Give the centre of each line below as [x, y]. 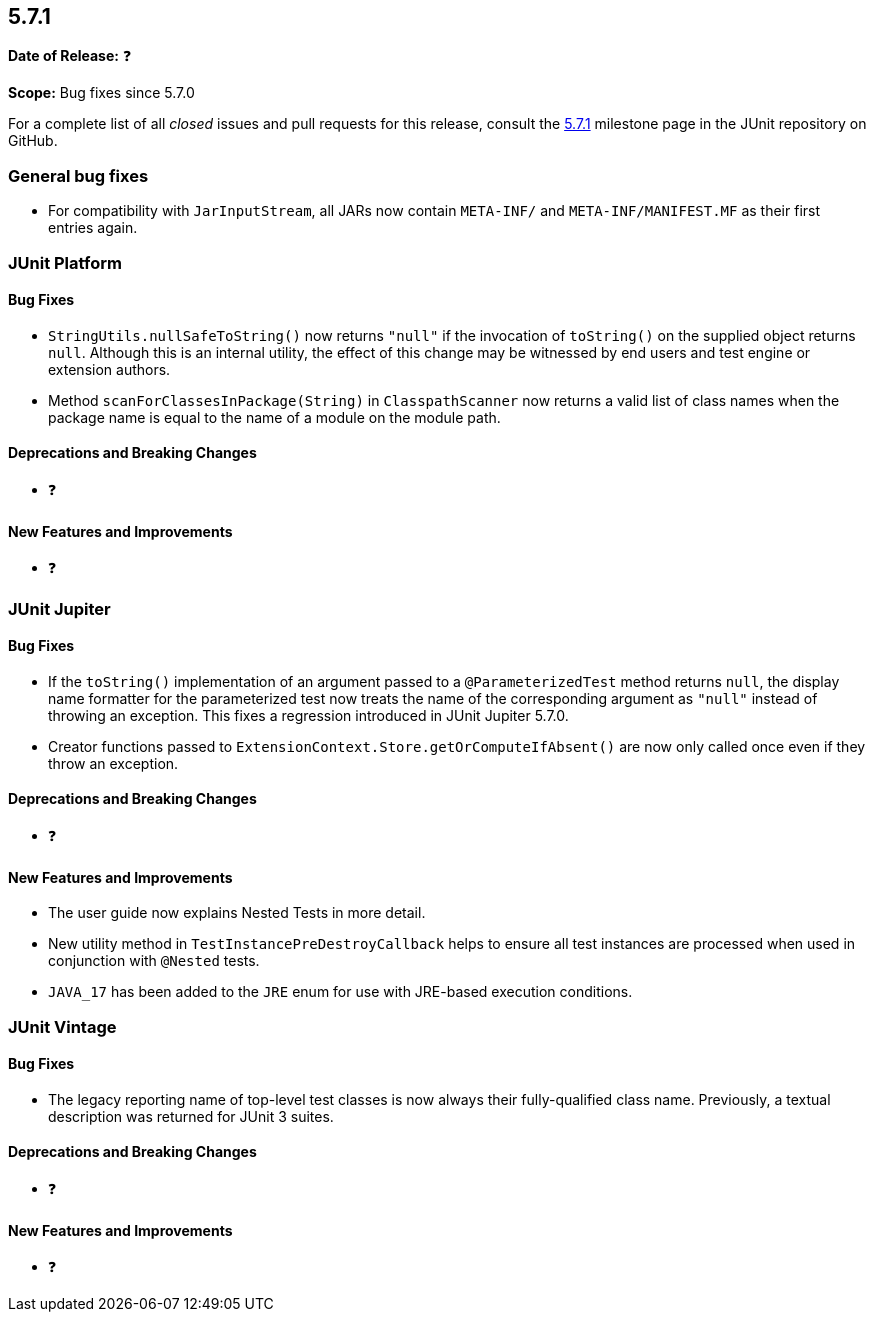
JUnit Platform [65, 262]
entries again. [93, 228]
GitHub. [33, 141]
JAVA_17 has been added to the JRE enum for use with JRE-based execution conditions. [340, 992]
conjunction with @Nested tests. [154, 961]
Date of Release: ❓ [70, 56]
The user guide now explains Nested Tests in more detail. [237, 913]
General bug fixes [78, 175]
